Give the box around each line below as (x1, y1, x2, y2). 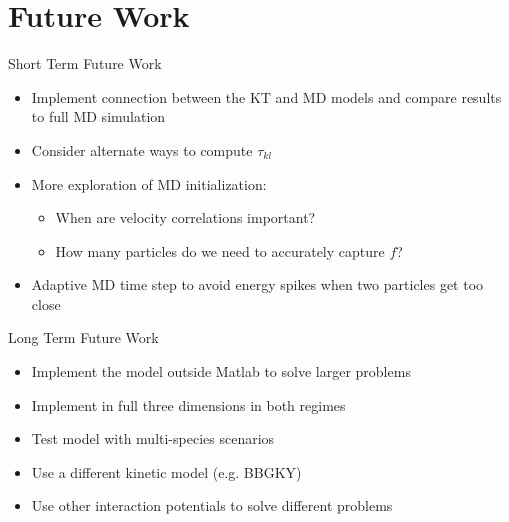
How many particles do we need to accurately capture (55, 240, 385, 261)
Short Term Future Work (8, 53, 162, 74)
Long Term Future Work (8, 327, 159, 348)
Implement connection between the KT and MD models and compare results (31, 86, 502, 107)
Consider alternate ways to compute (31, 139, 253, 160)
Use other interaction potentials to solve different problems (31, 495, 393, 516)
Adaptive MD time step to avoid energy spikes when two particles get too (31, 274, 484, 295)
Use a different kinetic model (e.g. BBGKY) (31, 461, 302, 482)
